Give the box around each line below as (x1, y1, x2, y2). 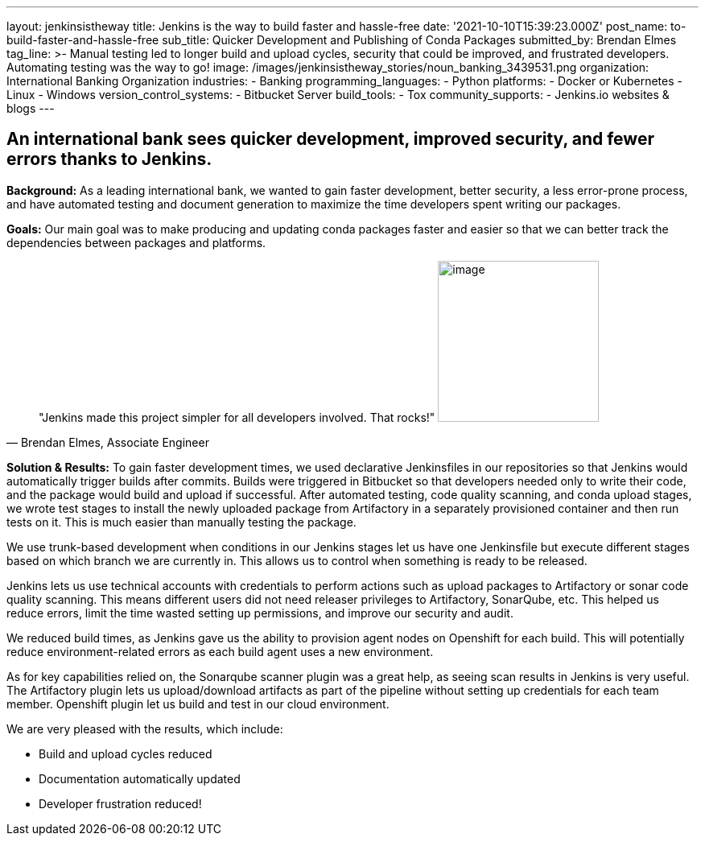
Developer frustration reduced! (39, 796, 202, 811)
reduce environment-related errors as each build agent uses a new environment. (6, 644, 434, 658)
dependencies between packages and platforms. (6, 235, 266, 250)
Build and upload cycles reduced (39, 746, 212, 761)
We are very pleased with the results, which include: (6, 721, 283, 736)
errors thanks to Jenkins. (6, 149, 212, 170)
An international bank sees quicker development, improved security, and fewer (6, 129, 654, 150)
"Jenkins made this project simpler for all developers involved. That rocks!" (39, 410, 435, 424)
